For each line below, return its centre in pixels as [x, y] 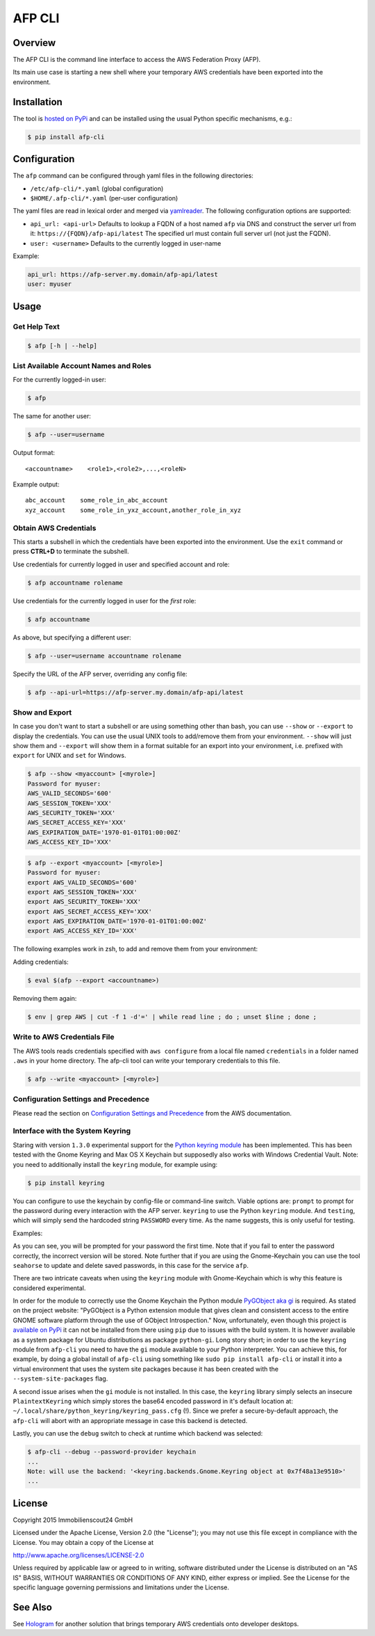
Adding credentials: [41, 962]
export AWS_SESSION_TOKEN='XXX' [83, 892]
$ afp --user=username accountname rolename [105, 656]
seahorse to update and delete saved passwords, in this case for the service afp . [131, 1265]
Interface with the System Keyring [72, 1131]
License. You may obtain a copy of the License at [83, 1542]
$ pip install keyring [66, 1183]
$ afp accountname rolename [75, 582]
